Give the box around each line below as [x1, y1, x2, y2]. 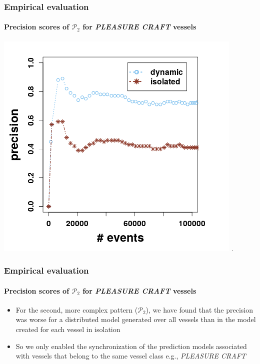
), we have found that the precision [145, 304, 253, 315]
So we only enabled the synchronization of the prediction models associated [15, 341, 247, 351]
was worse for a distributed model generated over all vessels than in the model [15, 314, 256, 325]
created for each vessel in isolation [15, 324, 120, 335]
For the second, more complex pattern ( [15, 304, 138, 315]
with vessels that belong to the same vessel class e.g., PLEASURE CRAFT [15, 351, 246, 361]
